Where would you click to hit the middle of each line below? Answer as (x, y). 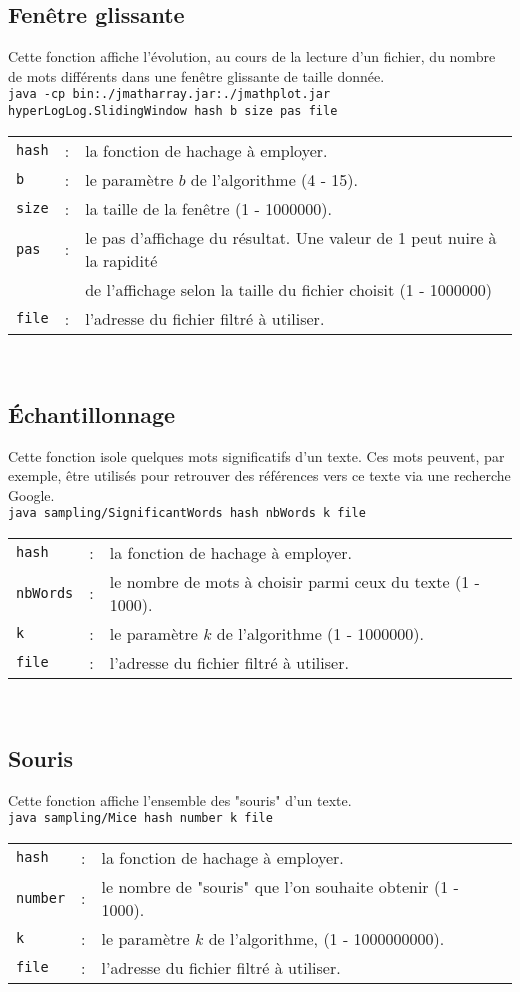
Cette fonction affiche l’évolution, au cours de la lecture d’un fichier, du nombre (252, 56)
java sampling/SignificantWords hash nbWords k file (187, 513)
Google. (31, 494)
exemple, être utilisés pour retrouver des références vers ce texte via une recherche (259, 475)
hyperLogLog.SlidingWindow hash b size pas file (173, 111)
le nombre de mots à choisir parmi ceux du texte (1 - (294, 581)
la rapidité (121, 260)
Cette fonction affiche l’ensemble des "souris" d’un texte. (180, 799)
